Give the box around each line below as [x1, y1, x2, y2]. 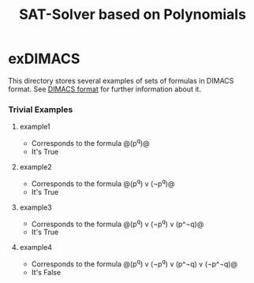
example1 [19, 122, 50, 132]
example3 [19, 203, 53, 212]
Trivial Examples [8, 104, 73, 115]
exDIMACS [8, 50, 80, 68]
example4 [19, 243, 53, 252]
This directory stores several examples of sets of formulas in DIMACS [8, 76, 234, 85]
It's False [31, 267, 62, 277]
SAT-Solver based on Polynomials [18, 6, 247, 24]
